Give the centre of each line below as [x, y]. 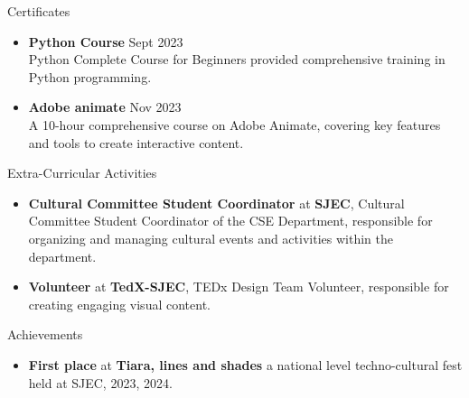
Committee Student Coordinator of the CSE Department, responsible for [230, 221]
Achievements [45, 334]
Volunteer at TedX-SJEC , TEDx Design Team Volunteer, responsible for [239, 287]
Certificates [39, 11]
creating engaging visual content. [119, 304]
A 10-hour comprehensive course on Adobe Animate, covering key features [234, 124]
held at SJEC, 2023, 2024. [100, 382]
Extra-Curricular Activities [82, 173]
